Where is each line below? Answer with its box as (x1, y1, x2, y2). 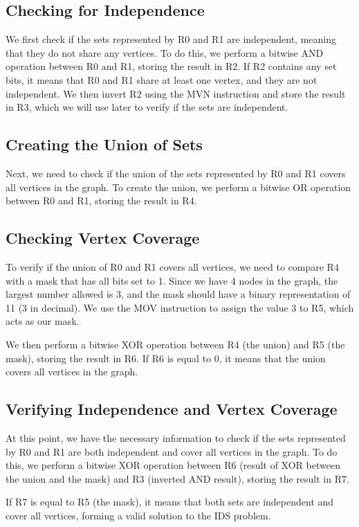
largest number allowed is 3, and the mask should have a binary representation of (6, 287, 351, 301)
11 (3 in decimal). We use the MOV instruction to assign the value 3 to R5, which (6, 300, 354, 314)
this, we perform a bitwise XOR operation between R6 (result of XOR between (6, 458, 340, 472)
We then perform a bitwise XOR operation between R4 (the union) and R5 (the (6, 337, 345, 351)
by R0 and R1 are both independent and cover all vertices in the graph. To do (6, 444, 338, 458)
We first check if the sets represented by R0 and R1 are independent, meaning (6, 32, 336, 46)
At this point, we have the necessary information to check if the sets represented (6, 430, 346, 445)
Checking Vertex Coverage (6, 227, 200, 249)
